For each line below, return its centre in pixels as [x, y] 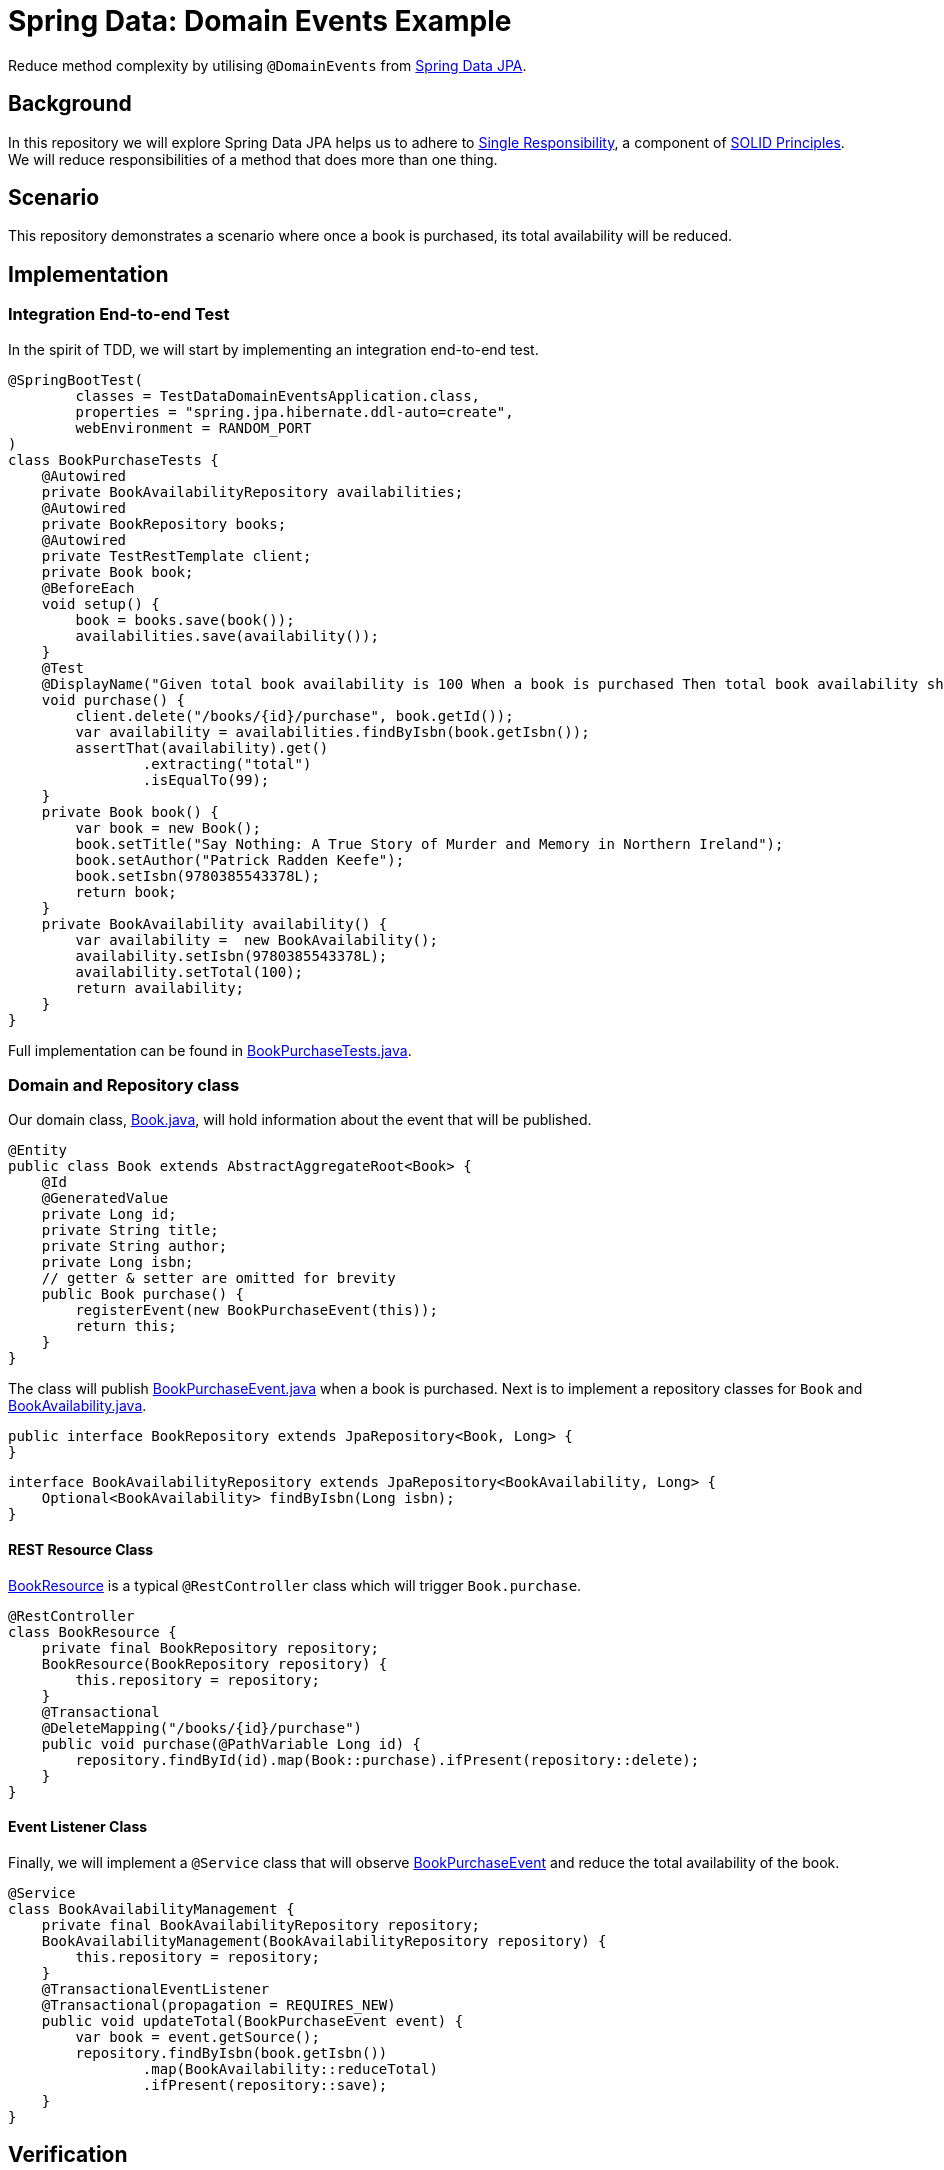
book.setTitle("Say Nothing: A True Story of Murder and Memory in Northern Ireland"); [429, 843]
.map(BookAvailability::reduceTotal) [290, 2068]
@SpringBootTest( [75, 379]
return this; [126, 1326]
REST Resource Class [81, 1550]
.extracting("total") [227, 763]
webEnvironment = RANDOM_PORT [193, 427]
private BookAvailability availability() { [214, 923]
